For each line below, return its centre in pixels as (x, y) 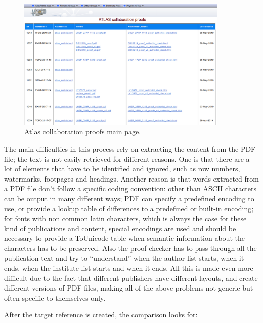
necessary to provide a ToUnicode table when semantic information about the (124, 238)
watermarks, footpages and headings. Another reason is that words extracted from (131, 178)
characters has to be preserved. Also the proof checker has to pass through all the (130, 248)
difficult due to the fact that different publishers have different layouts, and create (131, 278)
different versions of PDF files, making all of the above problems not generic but (129, 288)
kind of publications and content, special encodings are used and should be (120, 228)
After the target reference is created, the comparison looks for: (101, 315)
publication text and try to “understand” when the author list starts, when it (124, 258)
